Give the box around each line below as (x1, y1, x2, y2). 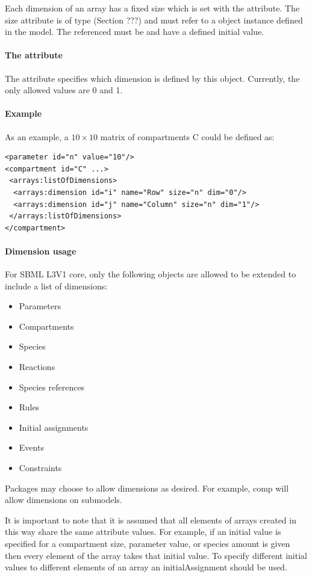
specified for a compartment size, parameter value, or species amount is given (5, 537, 290, 550)
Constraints (19, 461, 62, 474)
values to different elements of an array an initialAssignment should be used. (5, 561, 287, 573)
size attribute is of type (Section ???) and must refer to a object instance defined (5, 13, 303, 26)
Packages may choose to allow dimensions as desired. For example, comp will (5, 481, 289, 494)
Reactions (19, 360, 55, 373)
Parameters (19, 300, 61, 312)
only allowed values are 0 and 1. (5, 84, 123, 96)
